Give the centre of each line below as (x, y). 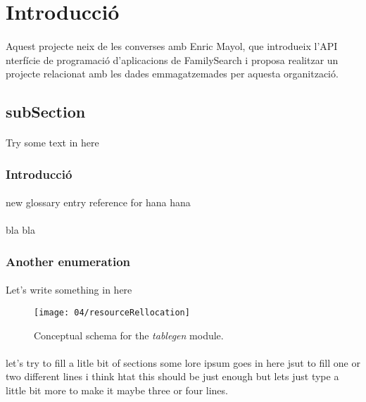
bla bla (21, 230)
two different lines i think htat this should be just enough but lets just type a (172, 376)
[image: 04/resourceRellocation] (112, 312)
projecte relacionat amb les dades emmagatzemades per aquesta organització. (172, 74)
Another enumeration (68, 261)
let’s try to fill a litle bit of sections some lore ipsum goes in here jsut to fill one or (183, 362)
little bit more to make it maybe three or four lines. (117, 390)
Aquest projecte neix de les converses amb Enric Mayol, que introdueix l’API (172, 45)
